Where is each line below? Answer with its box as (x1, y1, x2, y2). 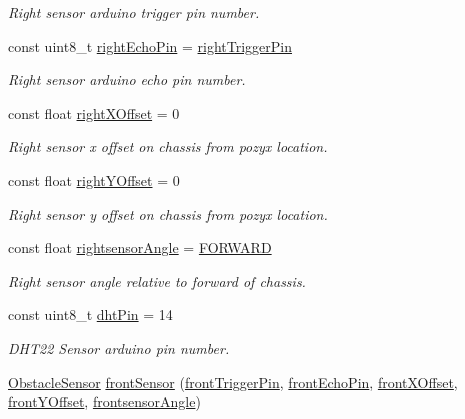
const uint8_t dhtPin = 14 (8, 304, 173, 325)
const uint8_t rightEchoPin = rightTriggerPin (8, 35, 293, 56)
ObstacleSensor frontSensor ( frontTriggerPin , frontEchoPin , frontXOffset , (8, 371, 458, 392)
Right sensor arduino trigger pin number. (8, 2, 260, 22)
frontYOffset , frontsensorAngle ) (8, 391, 201, 412)
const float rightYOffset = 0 (8, 169, 180, 190)
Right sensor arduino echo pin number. (8, 69, 246, 90)
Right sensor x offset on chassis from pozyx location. (8, 136, 328, 157)
